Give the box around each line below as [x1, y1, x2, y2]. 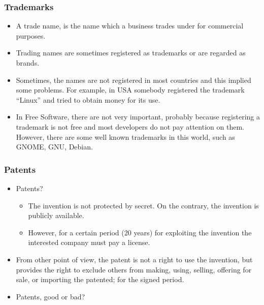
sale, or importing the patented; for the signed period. [16, 274, 184, 285]
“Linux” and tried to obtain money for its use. [16, 94, 160, 105]
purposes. [16, 30, 46, 41]
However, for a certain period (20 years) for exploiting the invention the [28, 227, 252, 237]
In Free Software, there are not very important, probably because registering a [16, 111, 260, 122]
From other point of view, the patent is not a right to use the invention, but [16, 254, 253, 264]
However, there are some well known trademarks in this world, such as [16, 131, 235, 142]
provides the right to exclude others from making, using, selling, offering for [16, 264, 252, 274]
